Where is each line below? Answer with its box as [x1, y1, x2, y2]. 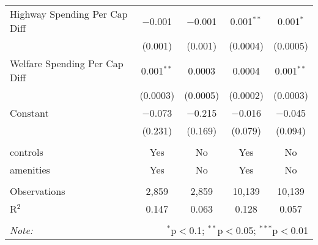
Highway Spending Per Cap [10, 7, 128, 21]
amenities [10, 163, 50, 177]
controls [10, 145, 43, 159]
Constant [10, 106, 49, 120]
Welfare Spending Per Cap [10, 56, 124, 70]
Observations [10, 184, 65, 198]
